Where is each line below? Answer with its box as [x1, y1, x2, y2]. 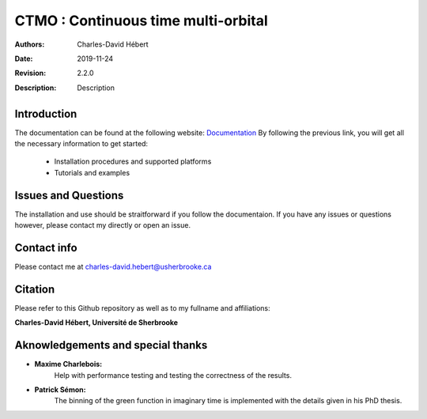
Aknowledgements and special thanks [14, 338, 208, 352]
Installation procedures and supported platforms [54, 157, 212, 166]
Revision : [14, 68, 47, 78]
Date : [14, 54, 33, 63]
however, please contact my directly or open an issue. [14, 221, 191, 230]
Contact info [14, 241, 78, 255]
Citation [14, 282, 55, 296]
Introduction [14, 107, 77, 120]
